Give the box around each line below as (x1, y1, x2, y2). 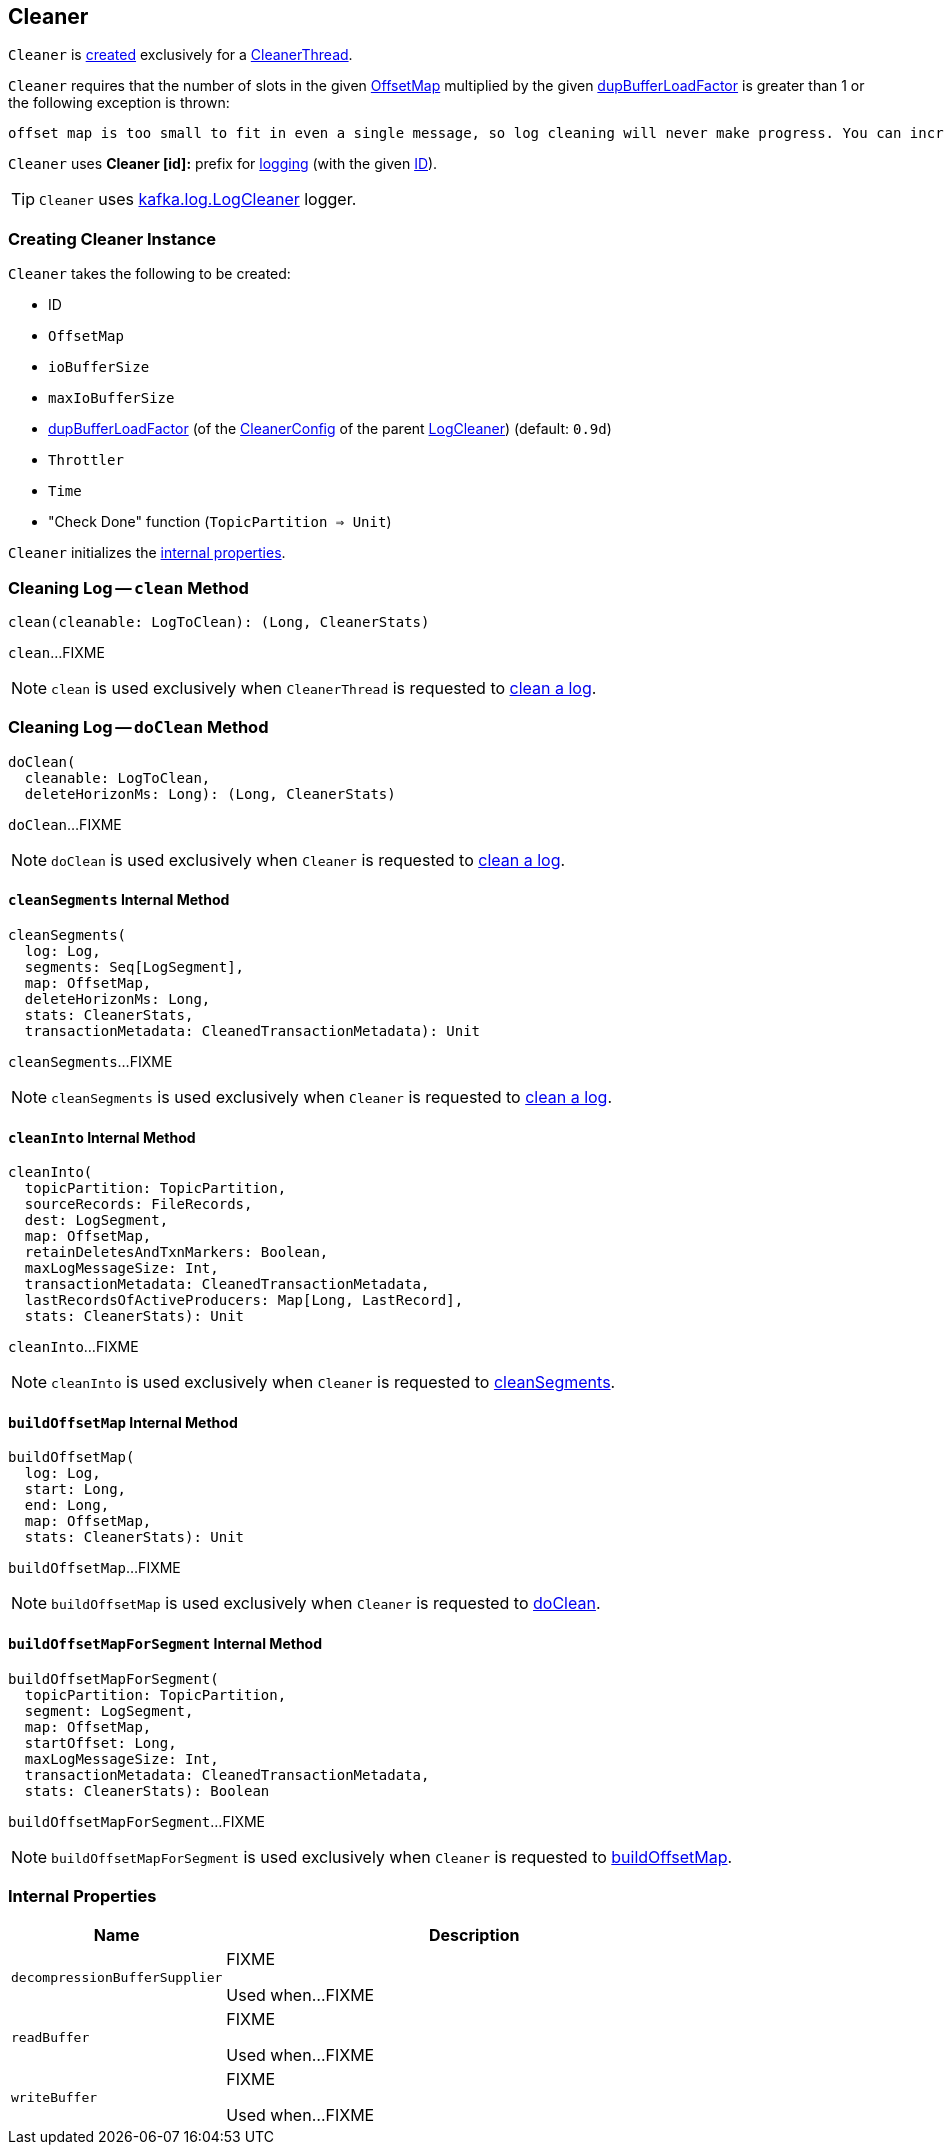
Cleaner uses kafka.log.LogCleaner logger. (39, 189, 357, 210)
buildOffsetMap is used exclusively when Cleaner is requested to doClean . (51, 1593, 601, 1614)
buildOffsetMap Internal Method (8, 1413, 238, 1431)
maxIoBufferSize (48, 390, 175, 407)
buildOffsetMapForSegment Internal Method (8, 1634, 323, 1652)
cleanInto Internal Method (8, 1128, 196, 1146)
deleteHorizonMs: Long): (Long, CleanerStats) (24, 785, 396, 802)
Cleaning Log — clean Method (8, 577, 249, 598)
